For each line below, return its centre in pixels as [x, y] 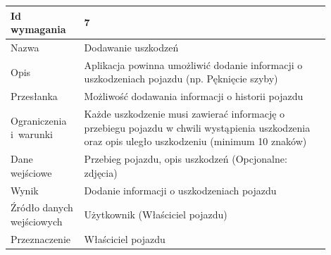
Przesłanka [34, 96]
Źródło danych [42, 207]
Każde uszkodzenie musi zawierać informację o [185, 114]
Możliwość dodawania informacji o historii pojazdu [194, 96]
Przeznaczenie [40, 238]
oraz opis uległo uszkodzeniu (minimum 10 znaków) [195, 141]
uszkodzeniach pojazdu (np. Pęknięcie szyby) [181, 79]
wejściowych [37, 221]
